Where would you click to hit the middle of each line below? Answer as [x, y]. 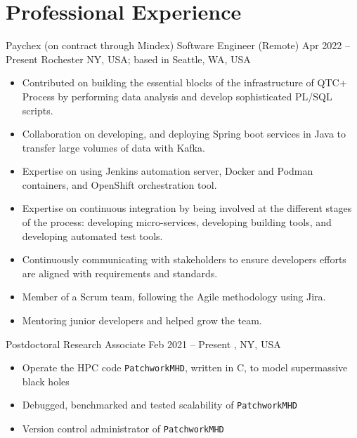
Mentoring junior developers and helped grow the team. [142, 320]
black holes [46, 381]
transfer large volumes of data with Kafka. [113, 147]
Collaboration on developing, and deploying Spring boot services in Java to [184, 134]
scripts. [38, 110]
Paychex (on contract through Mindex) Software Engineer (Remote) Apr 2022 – [178, 45]
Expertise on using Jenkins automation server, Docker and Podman [168, 171]
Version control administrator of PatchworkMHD [123, 429]
